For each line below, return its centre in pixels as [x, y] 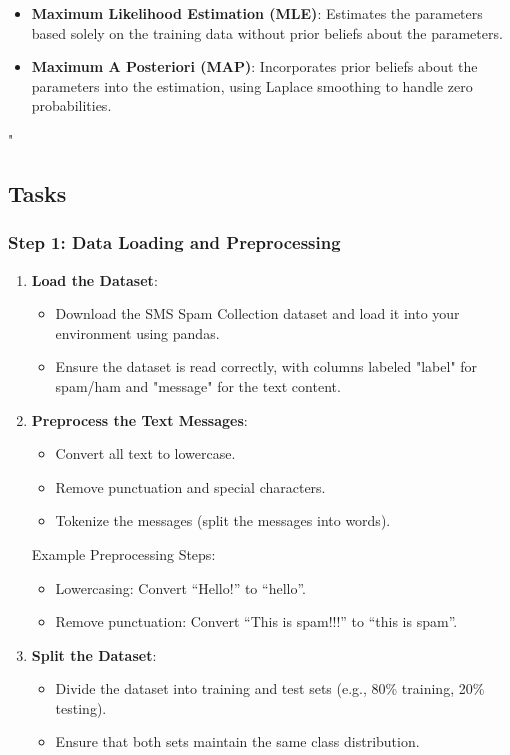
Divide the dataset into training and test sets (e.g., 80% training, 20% [270, 688]
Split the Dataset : [94, 654]
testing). [81, 707]
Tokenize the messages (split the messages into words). [223, 520]
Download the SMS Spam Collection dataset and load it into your [257, 313]
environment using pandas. [137, 332]
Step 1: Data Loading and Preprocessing [174, 242]
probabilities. [71, 105]
